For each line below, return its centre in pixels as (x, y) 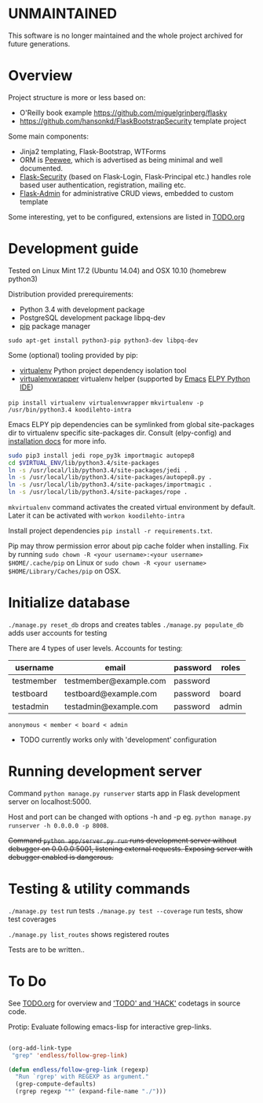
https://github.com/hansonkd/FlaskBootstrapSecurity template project (133, 121)
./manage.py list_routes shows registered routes (89, 934)
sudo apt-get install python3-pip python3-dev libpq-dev (103, 340)
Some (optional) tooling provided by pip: (73, 355)
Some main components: (48, 136)
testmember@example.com (115, 681)
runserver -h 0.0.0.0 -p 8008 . (58, 825)
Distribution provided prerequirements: (71, 294)
